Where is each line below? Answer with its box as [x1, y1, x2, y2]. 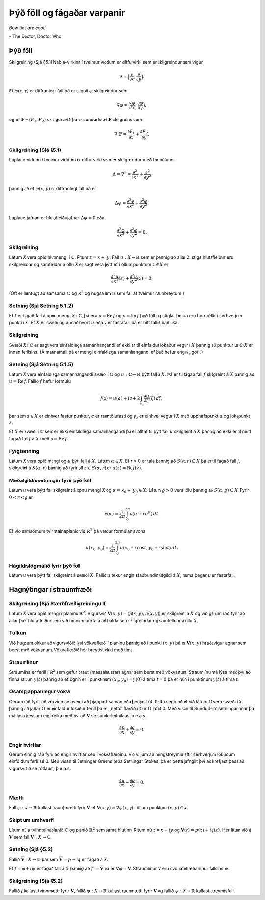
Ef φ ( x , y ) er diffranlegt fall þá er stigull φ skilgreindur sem [9, 88, 128, 93]
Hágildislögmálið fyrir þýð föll [9, 562, 81, 569]
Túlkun [9, 630, 26, 636]
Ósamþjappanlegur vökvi [9, 689, 71, 695]
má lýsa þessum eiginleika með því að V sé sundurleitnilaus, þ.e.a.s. [9, 712, 147, 718]
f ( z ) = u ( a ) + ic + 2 [100, 395, 140, 401]
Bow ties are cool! [9, 25, 46, 30]
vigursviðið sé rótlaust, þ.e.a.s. [9, 765, 71, 771]
